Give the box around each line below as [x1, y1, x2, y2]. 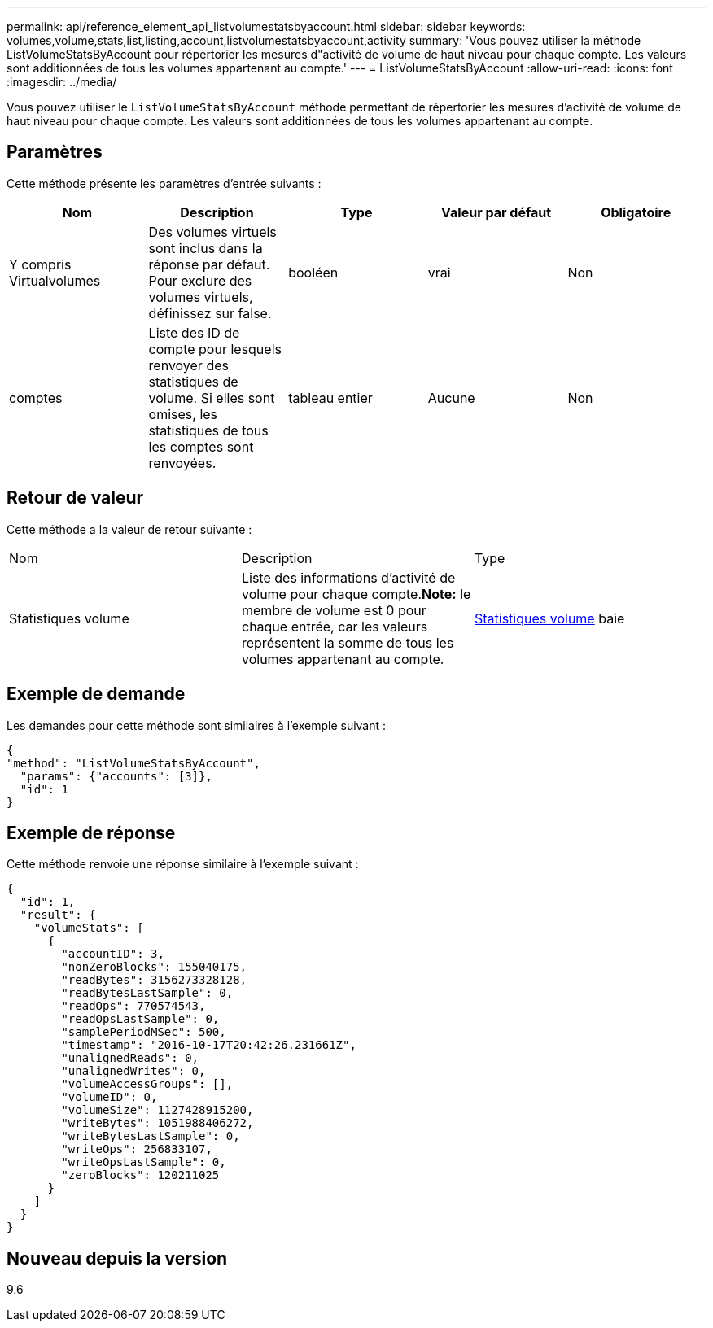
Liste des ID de [148, 324, 240, 341]
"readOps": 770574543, [61, 999, 206, 1013]
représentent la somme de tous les [241, 634, 454, 651]
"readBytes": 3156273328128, [61, 973, 247, 987]
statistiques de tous [148, 422, 269, 439]
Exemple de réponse [7, 822, 176, 843]
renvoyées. [148, 454, 217, 471]
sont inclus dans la [148, 239, 263, 256]
